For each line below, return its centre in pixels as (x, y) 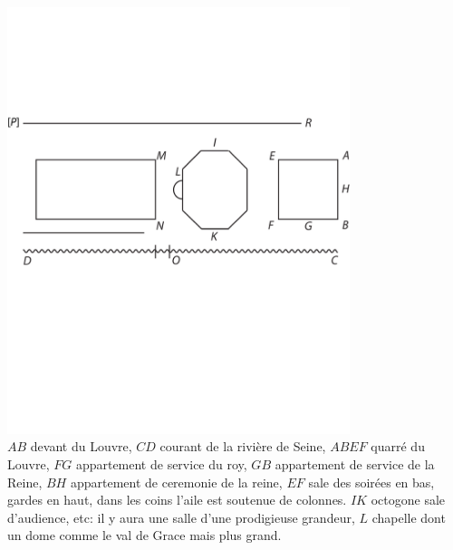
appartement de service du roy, (161, 464)
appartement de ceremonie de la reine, (176, 482)
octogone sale (408, 500)
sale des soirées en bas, (371, 482)
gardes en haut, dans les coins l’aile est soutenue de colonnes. (177, 500)
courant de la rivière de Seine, (243, 446)
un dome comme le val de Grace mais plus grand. (145, 535)
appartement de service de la (355, 464)
